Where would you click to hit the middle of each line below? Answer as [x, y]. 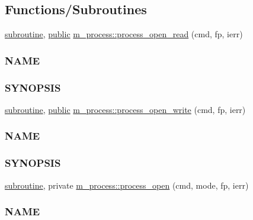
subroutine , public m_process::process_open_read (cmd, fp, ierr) [124, 34]
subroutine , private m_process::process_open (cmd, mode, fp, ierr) [127, 185]
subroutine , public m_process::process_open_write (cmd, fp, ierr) [125, 109]
